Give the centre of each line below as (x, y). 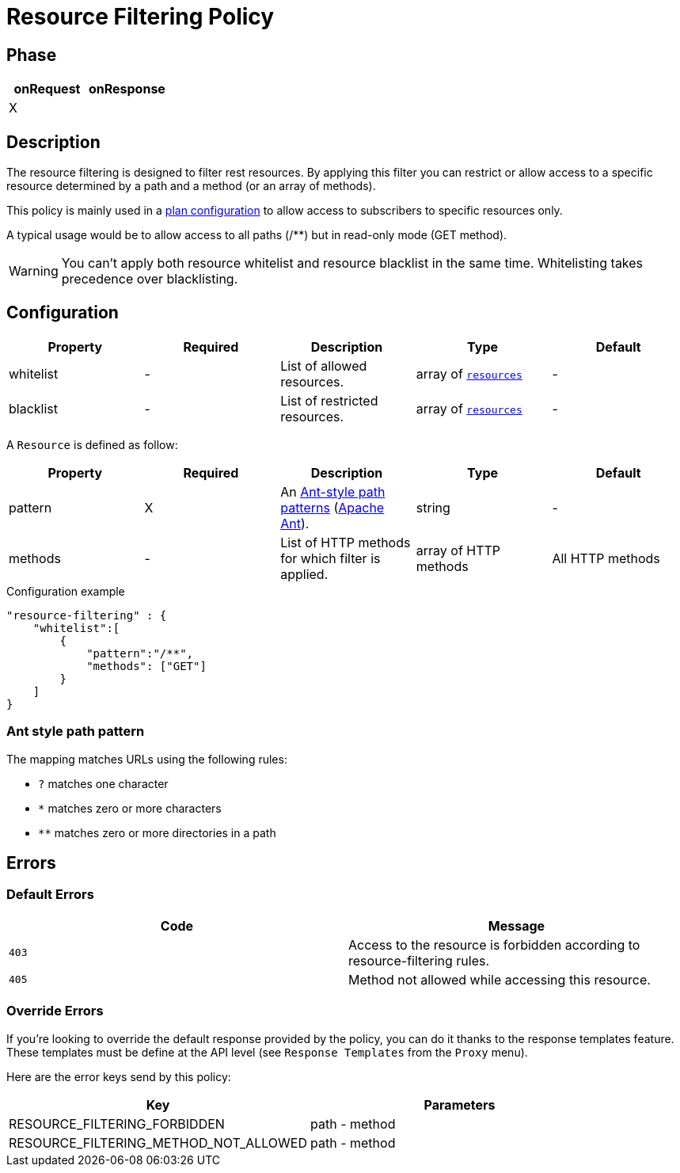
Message (517, 925)
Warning (34, 271)
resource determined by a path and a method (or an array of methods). (191, 186)
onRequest (47, 89)
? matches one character (103, 783)
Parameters (460, 1104)
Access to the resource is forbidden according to (494, 944)
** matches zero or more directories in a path (157, 832)
